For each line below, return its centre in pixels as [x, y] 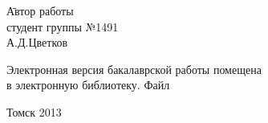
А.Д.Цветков [37, 42]
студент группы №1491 [63, 26]
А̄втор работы [40, 10]
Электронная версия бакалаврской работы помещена [134, 69]
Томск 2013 [34, 111]
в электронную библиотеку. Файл [88, 85]
